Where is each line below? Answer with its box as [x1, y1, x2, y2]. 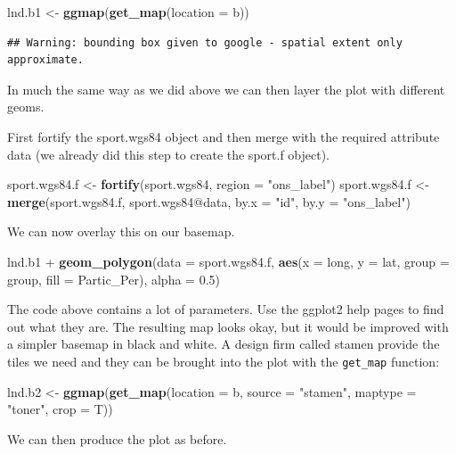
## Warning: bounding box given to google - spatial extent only [7, 36, 403, 49]
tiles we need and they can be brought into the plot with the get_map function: [7, 351, 440, 370]
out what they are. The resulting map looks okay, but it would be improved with [7, 317, 449, 335]
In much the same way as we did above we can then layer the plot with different [7, 79, 445, 98]
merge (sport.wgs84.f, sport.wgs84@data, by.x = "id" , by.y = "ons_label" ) [7, 192, 411, 210]
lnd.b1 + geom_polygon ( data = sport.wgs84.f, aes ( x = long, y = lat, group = [7, 252, 450, 270]
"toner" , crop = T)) [7, 400, 113, 418]
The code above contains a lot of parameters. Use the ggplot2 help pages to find [7, 300, 444, 318]
